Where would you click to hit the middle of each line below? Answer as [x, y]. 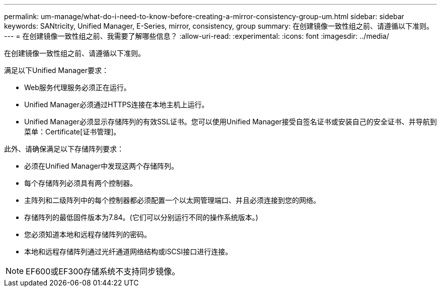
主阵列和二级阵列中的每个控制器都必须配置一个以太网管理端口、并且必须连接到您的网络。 [172, 200]
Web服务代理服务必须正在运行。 [78, 87]
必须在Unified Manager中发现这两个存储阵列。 [101, 166]
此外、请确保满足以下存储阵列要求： [64, 149]
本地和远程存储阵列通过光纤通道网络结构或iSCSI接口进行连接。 [128, 251]
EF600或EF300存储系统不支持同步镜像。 [103, 271]
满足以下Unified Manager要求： [56, 70]
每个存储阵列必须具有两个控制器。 [81, 183]
